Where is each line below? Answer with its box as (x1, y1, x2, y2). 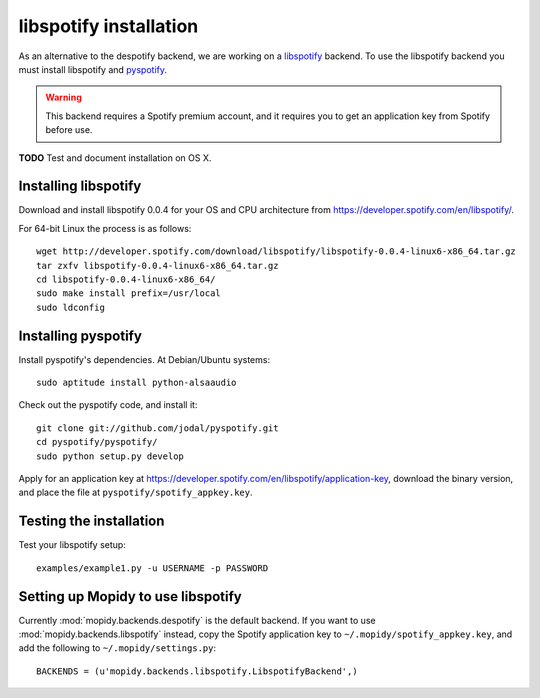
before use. (45, 124, 93, 136)
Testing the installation (18, 513, 165, 530)
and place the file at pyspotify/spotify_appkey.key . (18, 486, 254, 499)
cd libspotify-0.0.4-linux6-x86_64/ (36, 273, 216, 285)
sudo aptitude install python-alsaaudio (36, 377, 237, 389)
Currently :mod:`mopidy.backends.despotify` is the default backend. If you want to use (18, 614, 376, 626)
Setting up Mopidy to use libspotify (18, 588, 242, 605)
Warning (45, 91, 82, 104)
